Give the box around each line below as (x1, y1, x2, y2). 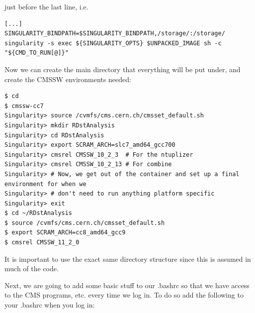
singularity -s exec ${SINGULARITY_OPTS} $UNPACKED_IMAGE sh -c (4, 39, 222, 47)
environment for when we (4, 180, 86, 188)
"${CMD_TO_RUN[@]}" (4, 49, 69, 57)
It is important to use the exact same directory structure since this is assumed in (4, 253, 251, 264)
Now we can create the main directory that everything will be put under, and (4, 64, 241, 74)
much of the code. (4, 263, 59, 274)
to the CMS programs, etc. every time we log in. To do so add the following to (4, 290, 244, 300)
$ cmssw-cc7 (4, 102, 44, 109)
